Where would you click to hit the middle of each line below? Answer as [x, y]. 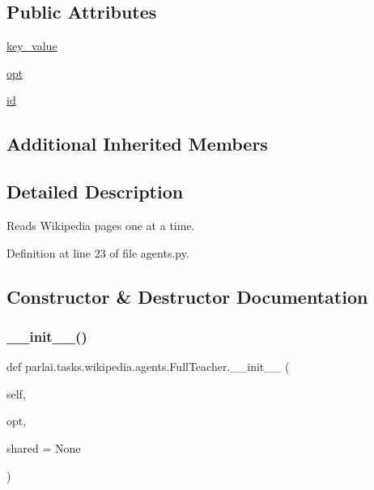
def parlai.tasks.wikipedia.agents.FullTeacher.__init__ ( [148, 366]
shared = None [44, 447]
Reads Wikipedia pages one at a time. [101, 225]
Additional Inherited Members [137, 144]
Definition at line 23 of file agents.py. [98, 252]
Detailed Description [95, 192]
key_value [32, 46]
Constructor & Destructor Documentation [187, 296]
